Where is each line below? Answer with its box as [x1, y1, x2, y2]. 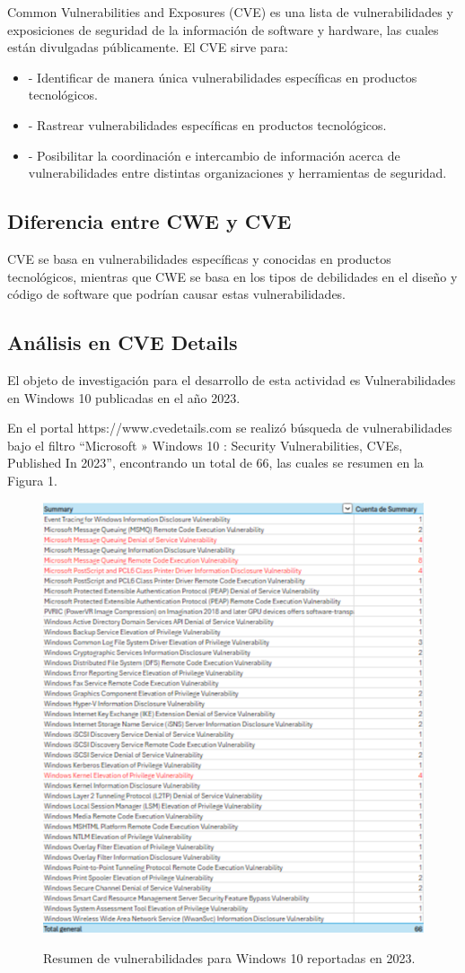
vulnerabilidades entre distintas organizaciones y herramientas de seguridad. [28, 163, 447, 182]
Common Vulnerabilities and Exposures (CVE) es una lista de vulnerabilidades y [7, 3, 453, 21]
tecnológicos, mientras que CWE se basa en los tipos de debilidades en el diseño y [7, 267, 458, 285]
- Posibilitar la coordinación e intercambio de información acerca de [28, 145, 400, 164]
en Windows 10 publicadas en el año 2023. [7, 388, 241, 407]
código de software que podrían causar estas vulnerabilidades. [7, 285, 347, 303]
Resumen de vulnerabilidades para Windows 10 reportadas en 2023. [43, 948, 416, 967]
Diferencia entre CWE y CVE [7, 207, 292, 235]
